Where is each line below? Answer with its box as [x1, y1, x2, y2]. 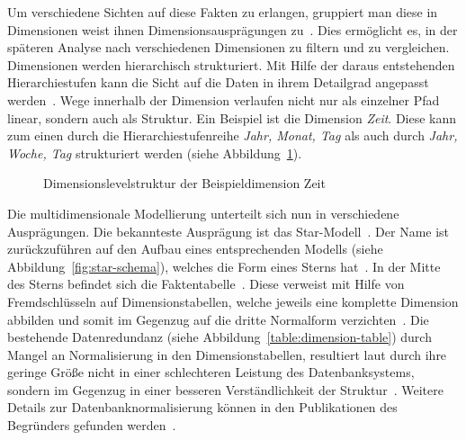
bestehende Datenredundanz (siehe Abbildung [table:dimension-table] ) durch [7, 328, 432, 346]
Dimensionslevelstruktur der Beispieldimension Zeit [43, 174, 326, 193]
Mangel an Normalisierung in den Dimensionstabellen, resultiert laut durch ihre [7, 345, 447, 364]
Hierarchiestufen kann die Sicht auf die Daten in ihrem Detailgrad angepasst [7, 73, 429, 92]
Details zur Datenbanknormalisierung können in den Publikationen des [7, 398, 398, 417]
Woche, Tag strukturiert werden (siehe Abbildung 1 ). [7, 143, 302, 162]
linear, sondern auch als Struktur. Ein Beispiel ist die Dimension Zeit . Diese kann [7, 108, 457, 127]
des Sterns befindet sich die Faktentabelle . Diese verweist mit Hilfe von [7, 274, 405, 293]
